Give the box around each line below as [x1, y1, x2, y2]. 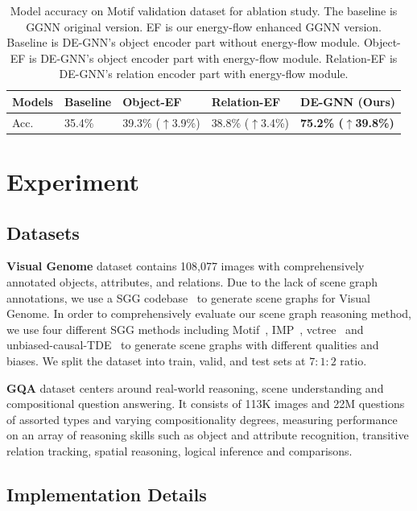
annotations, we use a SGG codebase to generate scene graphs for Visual [6, 289, 370, 306]
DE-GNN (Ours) [300, 93, 396, 109]
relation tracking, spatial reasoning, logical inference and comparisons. [6, 443, 353, 459]
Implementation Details [6, 482, 207, 506]
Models [12, 93, 53, 109]
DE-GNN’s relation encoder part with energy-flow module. [59, 65, 349, 82]
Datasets [6, 220, 80, 245]
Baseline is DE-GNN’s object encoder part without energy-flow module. [6, 34, 361, 51]
